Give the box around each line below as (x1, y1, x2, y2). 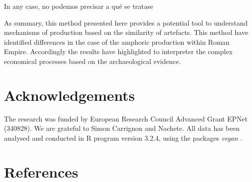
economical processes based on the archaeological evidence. (4, 56, 181, 66)
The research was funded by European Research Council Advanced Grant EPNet (4, 113, 248, 123)
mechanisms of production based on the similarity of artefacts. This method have (4, 27, 249, 37)
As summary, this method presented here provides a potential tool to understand (4, 17, 248, 28)
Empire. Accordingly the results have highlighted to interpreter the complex (4, 46, 233, 57)
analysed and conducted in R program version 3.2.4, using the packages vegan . (4, 132, 243, 143)
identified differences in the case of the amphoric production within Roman (4, 36, 230, 47)
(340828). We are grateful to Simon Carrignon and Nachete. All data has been (4, 123, 240, 133)
